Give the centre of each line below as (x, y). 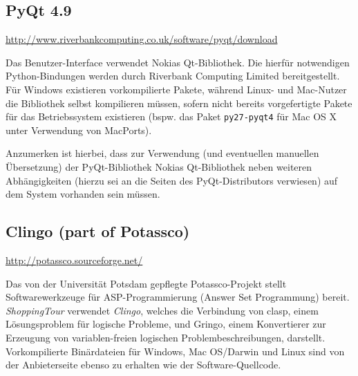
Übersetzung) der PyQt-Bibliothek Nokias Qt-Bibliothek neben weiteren (159, 167)
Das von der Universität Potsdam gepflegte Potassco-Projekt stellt (146, 283)
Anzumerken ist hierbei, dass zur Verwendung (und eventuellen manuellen (162, 153)
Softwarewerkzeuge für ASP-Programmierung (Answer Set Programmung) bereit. (178, 297)
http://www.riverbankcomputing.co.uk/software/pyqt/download (142, 39)
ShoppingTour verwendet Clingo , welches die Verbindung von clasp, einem (162, 310)
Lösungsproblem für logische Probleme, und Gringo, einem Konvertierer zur (166, 324)
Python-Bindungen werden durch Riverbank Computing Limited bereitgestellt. (173, 76)
